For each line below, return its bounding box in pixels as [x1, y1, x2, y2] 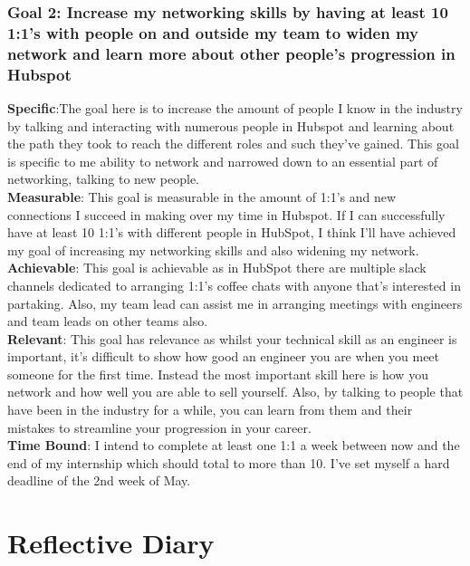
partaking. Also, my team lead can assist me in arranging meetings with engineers [7, 293, 463, 312]
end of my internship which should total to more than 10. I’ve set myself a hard [7, 453, 450, 472]
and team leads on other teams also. [7, 312, 208, 331]
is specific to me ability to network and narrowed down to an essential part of [7, 151, 438, 170]
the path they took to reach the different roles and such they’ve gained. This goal [7, 134, 459, 153]
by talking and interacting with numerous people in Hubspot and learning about [7, 116, 455, 135]
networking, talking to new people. [7, 169, 200, 188]
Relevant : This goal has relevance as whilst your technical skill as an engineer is [7, 329, 457, 348]
